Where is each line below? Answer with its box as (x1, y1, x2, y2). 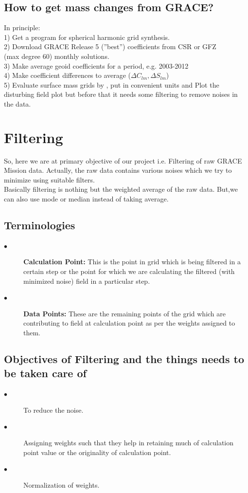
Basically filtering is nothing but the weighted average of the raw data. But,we (4, 184, 238, 194)
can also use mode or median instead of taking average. (4, 194, 169, 204)
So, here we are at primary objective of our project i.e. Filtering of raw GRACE (4, 155, 242, 165)
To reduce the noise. (23, 404, 84, 415)
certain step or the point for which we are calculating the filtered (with (23, 266, 235, 276)
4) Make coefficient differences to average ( (4, 70, 131, 80)
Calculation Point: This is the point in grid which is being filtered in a (23, 256, 241, 267)
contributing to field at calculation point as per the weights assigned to (23, 318, 235, 328)
